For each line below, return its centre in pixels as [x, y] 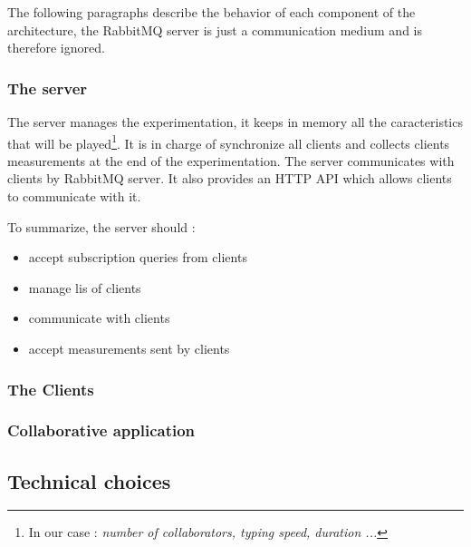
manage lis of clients [85, 287]
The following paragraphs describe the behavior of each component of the [211, 12]
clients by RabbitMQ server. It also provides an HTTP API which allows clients [230, 178]
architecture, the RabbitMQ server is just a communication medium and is [215, 29]
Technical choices [89, 480]
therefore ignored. [56, 48]
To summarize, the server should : [101, 226]
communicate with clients [99, 318]
